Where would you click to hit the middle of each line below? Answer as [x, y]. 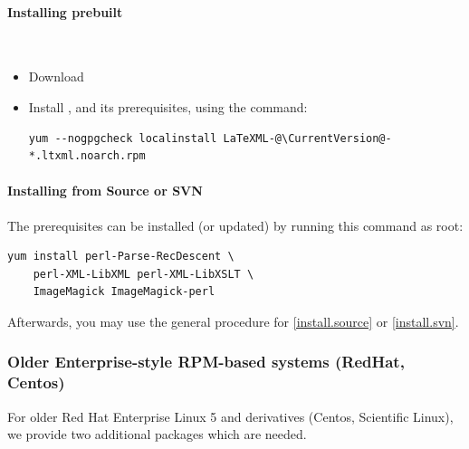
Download [56, 76]
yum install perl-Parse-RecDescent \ [121, 257]
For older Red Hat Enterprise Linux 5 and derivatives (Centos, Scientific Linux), [230, 416]
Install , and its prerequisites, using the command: [168, 106]
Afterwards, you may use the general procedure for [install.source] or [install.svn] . [233, 321]
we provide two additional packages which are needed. [157, 434]
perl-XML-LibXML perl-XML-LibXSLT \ [144, 274]
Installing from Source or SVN [105, 191]
